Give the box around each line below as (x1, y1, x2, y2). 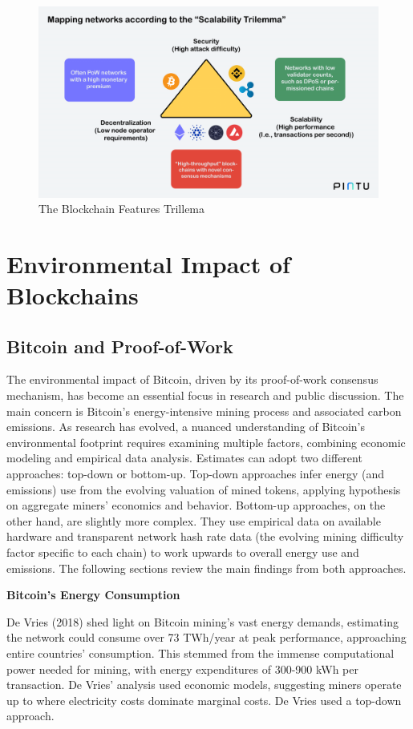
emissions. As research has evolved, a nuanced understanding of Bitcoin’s (6, 418, 365, 435)
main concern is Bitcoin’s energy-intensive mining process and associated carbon (6, 402, 402, 419)
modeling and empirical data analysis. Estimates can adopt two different (6, 449, 362, 466)
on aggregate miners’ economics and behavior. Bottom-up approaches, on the (6, 497, 386, 514)
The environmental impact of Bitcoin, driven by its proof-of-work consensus (6, 371, 379, 388)
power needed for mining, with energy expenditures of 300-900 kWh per (6, 660, 358, 677)
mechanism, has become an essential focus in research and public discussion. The (6, 387, 404, 404)
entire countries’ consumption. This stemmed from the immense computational (6, 644, 395, 661)
